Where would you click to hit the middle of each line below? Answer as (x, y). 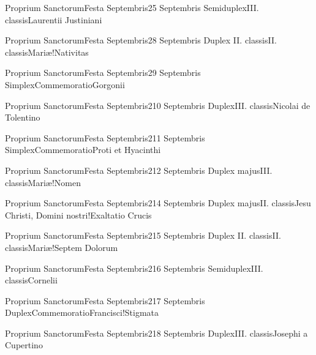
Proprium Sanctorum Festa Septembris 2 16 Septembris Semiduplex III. (134, 268)
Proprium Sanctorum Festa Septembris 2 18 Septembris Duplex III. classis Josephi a (156, 333)
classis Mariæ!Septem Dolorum (62, 247)
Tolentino (23, 117)
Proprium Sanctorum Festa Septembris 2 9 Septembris (103, 73)
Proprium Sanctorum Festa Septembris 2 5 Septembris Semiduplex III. (132, 7)
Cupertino (24, 345)
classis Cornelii (31, 280)
